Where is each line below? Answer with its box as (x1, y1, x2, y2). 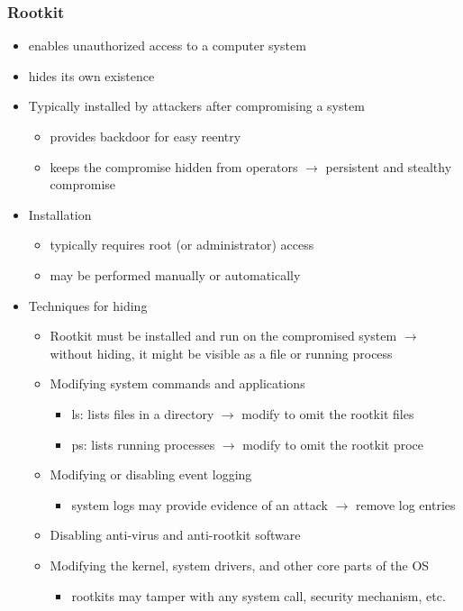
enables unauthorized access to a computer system (28, 36, 306, 55)
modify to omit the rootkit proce (242, 434, 424, 453)
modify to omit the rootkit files (241, 404, 414, 423)
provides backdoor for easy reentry (50, 127, 241, 145)
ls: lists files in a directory (71, 404, 214, 423)
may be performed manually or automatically (50, 265, 301, 284)
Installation (28, 205, 92, 223)
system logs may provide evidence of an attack (71, 495, 328, 514)
